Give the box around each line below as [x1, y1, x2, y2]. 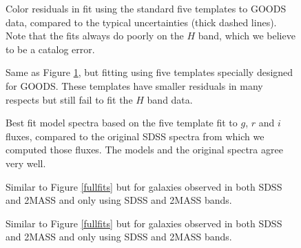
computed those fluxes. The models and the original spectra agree [6, 142, 283, 157]
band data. [147, 92, 193, 106]
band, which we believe [198, 28, 295, 43]
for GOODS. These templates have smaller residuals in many [6, 78, 263, 93]
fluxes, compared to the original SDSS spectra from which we [6, 128, 264, 143]
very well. [6, 155, 46, 170]
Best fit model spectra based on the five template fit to [6, 115, 238, 130]
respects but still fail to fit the [6, 92, 133, 106]
